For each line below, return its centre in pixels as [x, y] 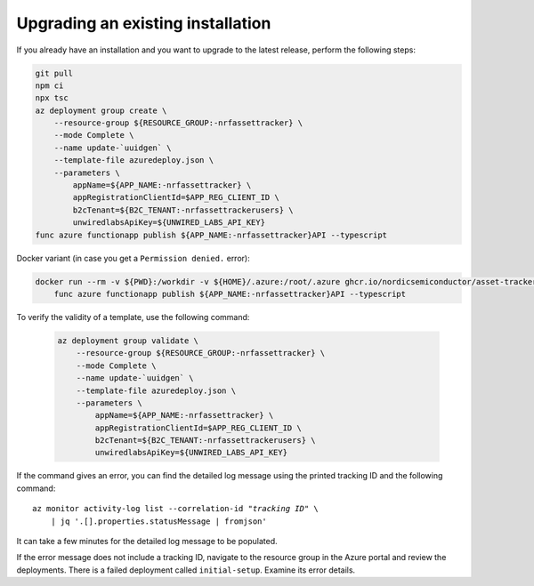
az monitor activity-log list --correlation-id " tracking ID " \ [176, 509]
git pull [54, 73]
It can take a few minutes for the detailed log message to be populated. [147, 541]
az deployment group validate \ [128, 341]
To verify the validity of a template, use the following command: [133, 317]
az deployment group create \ [101, 110]
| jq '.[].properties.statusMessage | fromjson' [158, 521]
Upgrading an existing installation [144, 23]
